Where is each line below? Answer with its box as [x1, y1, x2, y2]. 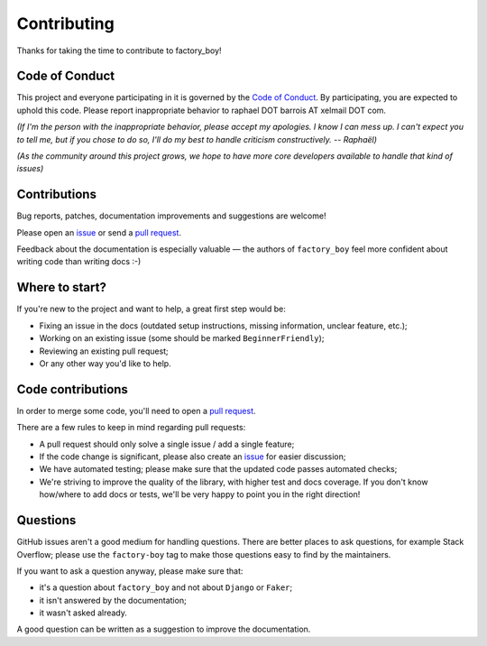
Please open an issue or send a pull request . [16, 226, 182, 238]
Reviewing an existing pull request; [39, 346, 169, 356]
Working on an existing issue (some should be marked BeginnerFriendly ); [39, 333, 325, 344]
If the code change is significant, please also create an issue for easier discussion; [39, 451, 346, 462]
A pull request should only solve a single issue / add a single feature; [39, 438, 295, 449]
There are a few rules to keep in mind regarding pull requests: [16, 422, 246, 433]
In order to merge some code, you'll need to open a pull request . [16, 405, 256, 416]
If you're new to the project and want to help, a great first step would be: [16, 303, 286, 315]
